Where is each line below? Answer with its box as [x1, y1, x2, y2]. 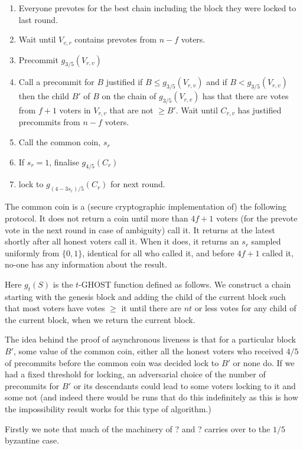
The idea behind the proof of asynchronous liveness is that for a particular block [5, 333, 296, 345]
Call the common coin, [18, 136, 101, 148]
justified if [106, 76, 143, 88]
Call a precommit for [18, 76, 95, 88]
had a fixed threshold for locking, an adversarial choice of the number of [5, 368, 266, 380]
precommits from [18, 116, 80, 128]
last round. [18, 13, 58, 25]
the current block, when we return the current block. [5, 313, 196, 325]
